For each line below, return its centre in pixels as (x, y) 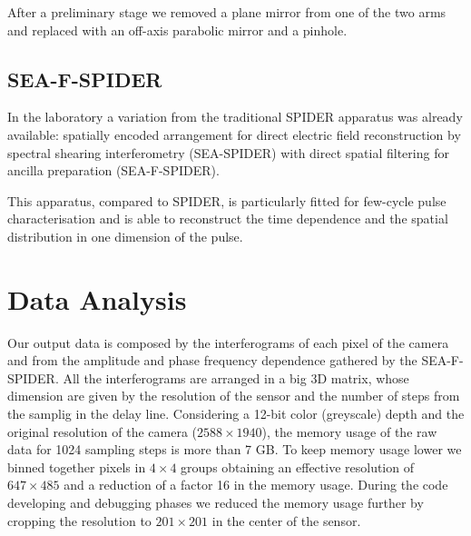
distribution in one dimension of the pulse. (125, 236)
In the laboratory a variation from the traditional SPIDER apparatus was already (235, 117)
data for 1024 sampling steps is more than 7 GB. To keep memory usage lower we (235, 449)
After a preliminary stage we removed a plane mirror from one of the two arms (227, 12)
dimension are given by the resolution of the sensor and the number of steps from (234, 396)
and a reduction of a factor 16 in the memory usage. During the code (256, 485)
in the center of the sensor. (286, 520)
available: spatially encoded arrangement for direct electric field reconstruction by (234, 134)
